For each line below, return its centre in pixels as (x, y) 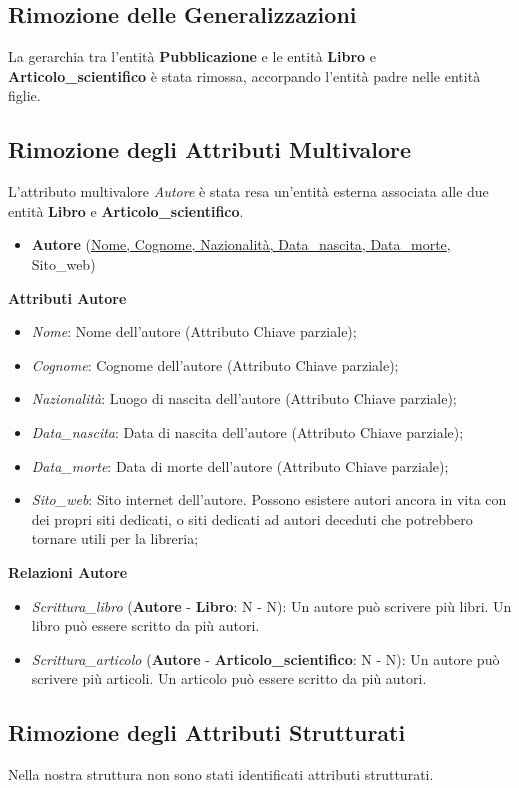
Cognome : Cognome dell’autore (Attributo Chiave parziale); (215, 364)
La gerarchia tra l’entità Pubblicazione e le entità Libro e (192, 56)
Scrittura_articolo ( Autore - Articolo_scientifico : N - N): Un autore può (265, 658)
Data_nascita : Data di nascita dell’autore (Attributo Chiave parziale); (247, 431)
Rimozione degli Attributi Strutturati (207, 732)
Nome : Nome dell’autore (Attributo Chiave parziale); (194, 331)
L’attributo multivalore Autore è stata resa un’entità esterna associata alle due (248, 191)
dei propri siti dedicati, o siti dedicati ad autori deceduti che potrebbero (252, 518)
